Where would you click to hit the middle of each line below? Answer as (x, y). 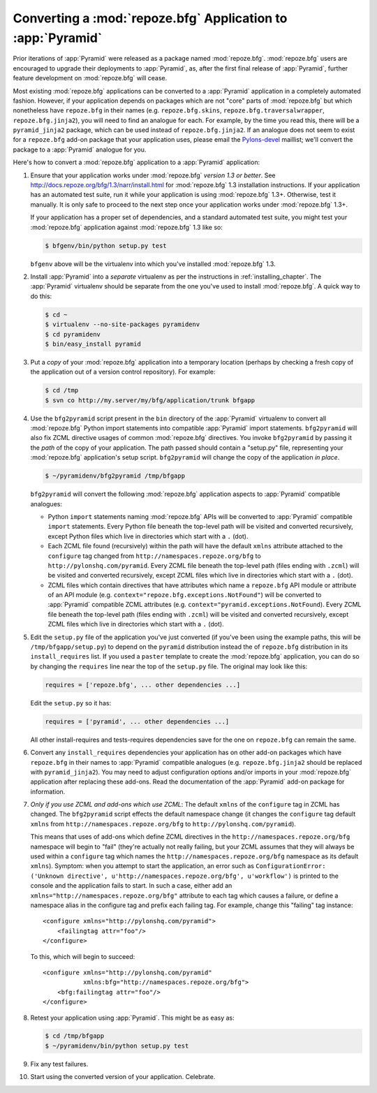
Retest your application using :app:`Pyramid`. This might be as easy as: (132, 1018)
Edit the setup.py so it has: (71, 703)
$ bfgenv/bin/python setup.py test (106, 245)
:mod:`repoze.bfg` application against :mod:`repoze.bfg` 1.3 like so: (127, 227)
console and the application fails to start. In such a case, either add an (131, 886)
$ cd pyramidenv (73, 334)
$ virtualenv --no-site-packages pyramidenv (123, 324)
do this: (41, 296)
